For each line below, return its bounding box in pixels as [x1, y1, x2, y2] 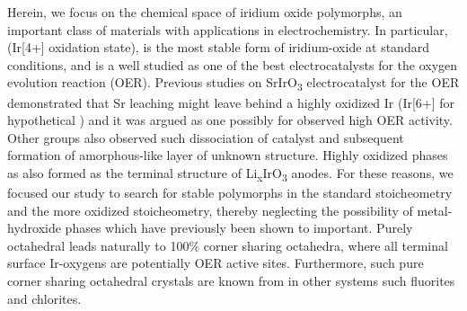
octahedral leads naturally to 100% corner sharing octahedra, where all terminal [7, 235, 448, 254]
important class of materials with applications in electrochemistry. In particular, [7, 20, 448, 39]
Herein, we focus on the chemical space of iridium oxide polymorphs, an [7, 3, 402, 21]
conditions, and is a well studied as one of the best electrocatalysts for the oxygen [7, 55, 458, 74]
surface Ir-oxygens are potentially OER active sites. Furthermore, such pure [7, 253, 424, 272]
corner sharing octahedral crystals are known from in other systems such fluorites [7, 271, 455, 289]
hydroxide [7, 218, 61, 237]
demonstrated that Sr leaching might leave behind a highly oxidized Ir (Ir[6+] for [7, 93, 455, 111]
